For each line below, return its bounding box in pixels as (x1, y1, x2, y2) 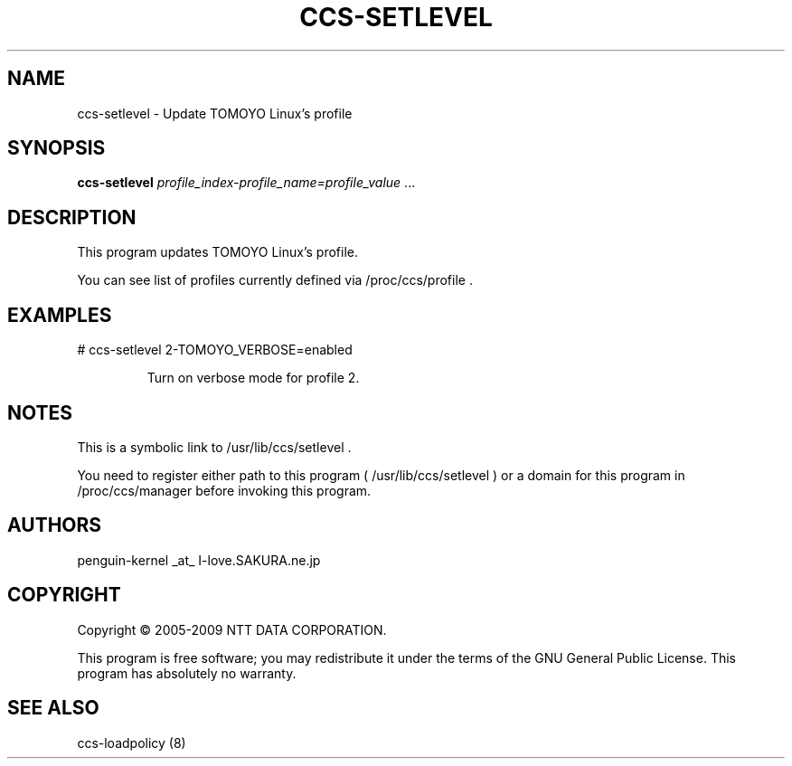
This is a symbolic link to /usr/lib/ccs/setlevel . (77, 439, 352, 455)
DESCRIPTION (7, 205, 137, 229)
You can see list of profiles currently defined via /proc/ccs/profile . (77, 272, 473, 288)
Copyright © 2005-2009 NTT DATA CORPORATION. (77, 621, 387, 638)
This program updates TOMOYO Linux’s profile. (77, 244, 359, 260)
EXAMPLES (7, 303, 112, 326)
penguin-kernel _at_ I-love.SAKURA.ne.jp (77, 552, 321, 568)
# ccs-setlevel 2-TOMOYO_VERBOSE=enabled (77, 342, 353, 358)
